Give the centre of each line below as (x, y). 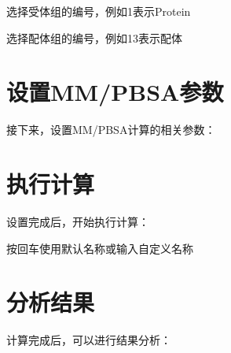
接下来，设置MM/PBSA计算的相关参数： (111, 130)
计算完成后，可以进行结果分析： (89, 340)
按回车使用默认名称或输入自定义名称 (100, 248)
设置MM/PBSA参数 (115, 92)
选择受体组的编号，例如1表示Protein (99, 11)
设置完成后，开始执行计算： (78, 222)
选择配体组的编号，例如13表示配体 (94, 37)
